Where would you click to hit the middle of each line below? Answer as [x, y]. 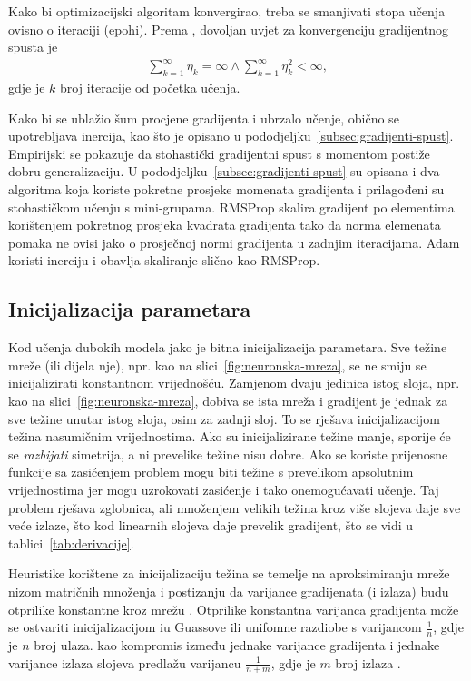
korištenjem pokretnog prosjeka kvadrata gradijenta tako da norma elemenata [225, 225]
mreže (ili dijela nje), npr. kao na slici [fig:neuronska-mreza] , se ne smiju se [217, 365]
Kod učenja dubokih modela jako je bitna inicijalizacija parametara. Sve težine [228, 347]
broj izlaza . [368, 662]
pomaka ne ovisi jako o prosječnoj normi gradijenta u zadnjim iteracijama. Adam [234, 242]
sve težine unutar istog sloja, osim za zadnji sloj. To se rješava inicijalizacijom [224, 418]
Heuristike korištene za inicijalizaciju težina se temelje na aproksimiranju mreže [229, 573]
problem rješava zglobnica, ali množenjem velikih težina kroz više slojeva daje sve [235, 507]
